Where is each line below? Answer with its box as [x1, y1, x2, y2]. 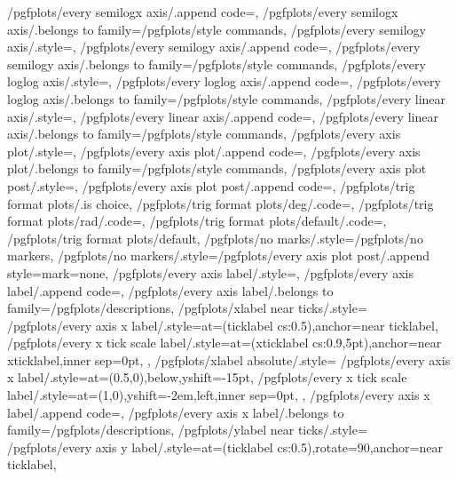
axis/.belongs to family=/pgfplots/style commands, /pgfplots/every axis [7, 124, 401, 143]
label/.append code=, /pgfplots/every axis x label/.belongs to [7, 403, 344, 421]
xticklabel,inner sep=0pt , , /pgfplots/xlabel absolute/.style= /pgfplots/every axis [7, 350, 451, 369]
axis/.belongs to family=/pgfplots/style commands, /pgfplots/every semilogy [7, 20, 426, 38]
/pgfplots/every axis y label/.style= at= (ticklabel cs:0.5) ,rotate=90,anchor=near [7, 437, 443, 456]
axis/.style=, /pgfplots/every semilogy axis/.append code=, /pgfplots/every [7, 37, 421, 56]
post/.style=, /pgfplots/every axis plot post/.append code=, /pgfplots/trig [7, 176, 415, 195]
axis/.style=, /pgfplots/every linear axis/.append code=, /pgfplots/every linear [7, 107, 438, 125]
